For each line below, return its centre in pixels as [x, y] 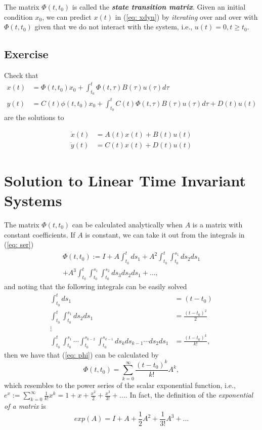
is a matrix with [217, 225]
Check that [21, 75]
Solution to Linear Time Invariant [125, 180]
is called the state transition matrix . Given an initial [159, 7]
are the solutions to [34, 117]
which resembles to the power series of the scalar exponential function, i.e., [120, 385]
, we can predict [67, 16]
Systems [33, 200]
